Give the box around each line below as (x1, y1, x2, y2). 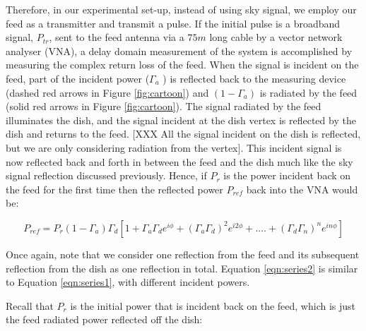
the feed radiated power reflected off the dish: (6, 312, 203, 327)
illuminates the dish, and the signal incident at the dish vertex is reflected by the (6, 112, 356, 127)
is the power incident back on (223, 168, 351, 183)
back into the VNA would (246, 181, 358, 196)
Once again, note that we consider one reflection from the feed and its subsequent (6, 246, 360, 261)
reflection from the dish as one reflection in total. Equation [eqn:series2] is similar (6, 260, 358, 275)
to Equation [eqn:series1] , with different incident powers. (6, 275, 250, 289)
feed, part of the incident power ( (6, 71, 150, 85)
